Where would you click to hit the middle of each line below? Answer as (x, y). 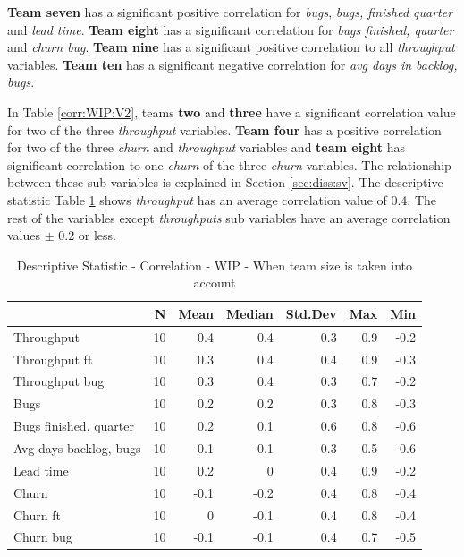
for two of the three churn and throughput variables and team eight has (206, 147)
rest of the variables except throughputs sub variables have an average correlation (229, 217)
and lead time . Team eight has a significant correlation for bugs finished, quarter (231, 29)
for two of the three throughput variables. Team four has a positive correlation (224, 129)
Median (249, 313)
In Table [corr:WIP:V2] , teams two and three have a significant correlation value (232, 111)
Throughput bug (59, 381)
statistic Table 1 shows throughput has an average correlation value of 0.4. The (222, 199)
